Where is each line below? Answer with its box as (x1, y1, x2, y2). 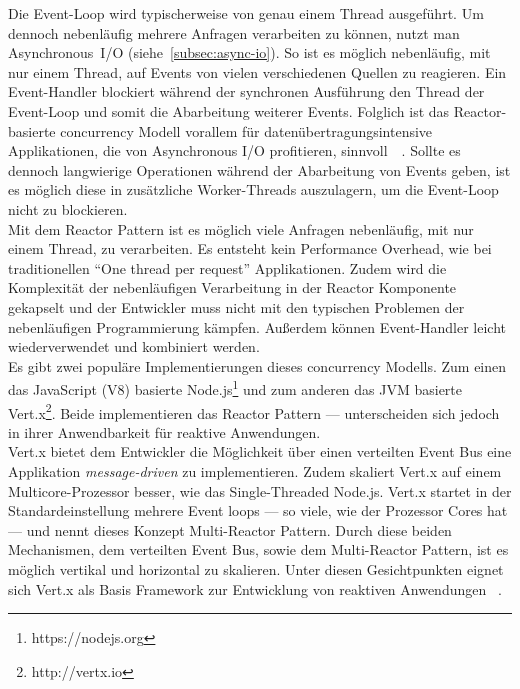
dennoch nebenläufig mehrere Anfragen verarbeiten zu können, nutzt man (8, 22, 460, 43)
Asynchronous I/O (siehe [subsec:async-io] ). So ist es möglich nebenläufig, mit (8, 42, 491, 63)
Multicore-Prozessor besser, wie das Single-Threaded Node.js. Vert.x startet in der (8, 480, 512, 501)
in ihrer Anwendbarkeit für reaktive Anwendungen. (8, 421, 321, 442)
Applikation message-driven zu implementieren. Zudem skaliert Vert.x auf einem (8, 460, 502, 481)
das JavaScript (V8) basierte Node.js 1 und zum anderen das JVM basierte (8, 376, 463, 399)
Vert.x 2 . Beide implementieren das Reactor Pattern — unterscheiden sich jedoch (8, 399, 500, 423)
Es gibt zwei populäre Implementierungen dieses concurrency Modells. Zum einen (8, 355, 507, 376)
